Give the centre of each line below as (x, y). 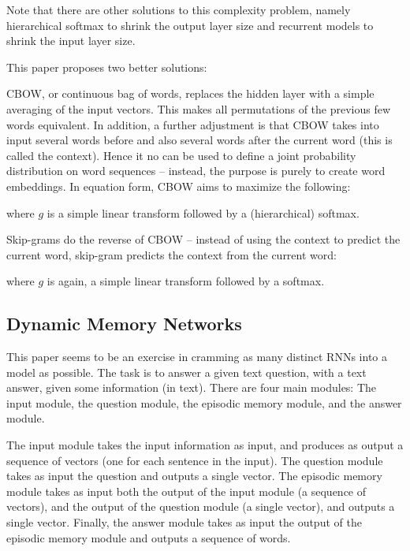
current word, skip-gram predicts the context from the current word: (171, 254)
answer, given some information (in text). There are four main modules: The (192, 387)
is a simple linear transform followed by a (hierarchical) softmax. (203, 212)
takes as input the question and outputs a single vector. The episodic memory (194, 476)
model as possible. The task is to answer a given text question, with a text (186, 372)
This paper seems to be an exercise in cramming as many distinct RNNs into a (197, 357)
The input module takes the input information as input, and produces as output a (205, 445)
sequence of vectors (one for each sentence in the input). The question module (195, 460)
